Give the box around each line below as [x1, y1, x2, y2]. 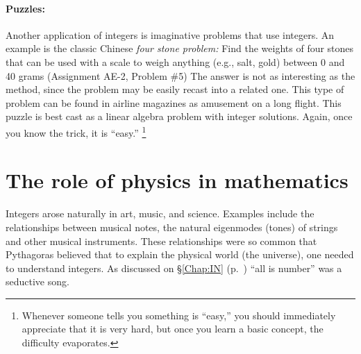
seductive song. [6, 274, 69, 289]
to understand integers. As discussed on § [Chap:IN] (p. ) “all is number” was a [6, 260, 342, 275]
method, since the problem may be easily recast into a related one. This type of [6, 82, 344, 96]
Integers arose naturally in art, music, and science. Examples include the [6, 206, 314, 221]
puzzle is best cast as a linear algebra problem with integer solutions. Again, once [6, 109, 353, 124]
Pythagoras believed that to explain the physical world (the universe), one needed [6, 247, 354, 262]
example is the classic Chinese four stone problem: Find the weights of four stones [6, 41, 354, 56]
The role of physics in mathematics [6, 166, 349, 194]
